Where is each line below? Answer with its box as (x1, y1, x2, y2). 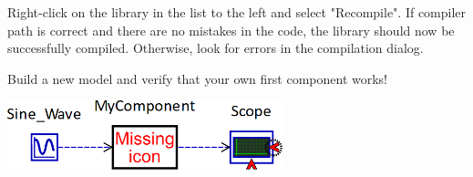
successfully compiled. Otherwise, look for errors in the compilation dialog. (7, 38, 424, 57)
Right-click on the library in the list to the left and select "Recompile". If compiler (7, 3, 467, 21)
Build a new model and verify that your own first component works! (7, 68, 388, 88)
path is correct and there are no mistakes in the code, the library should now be (7, 20, 455, 39)
